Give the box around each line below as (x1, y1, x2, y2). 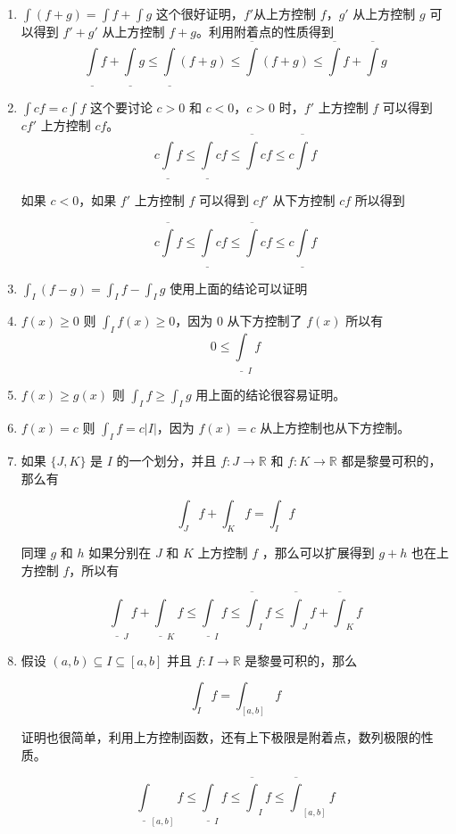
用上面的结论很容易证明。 (195, 385, 346, 404)
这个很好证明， (155, 4, 244, 22)
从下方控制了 (227, 311, 303, 330)
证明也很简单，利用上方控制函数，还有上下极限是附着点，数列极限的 (21, 728, 421, 747)
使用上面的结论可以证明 (170, 278, 308, 297)
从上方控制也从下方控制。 (260, 418, 410, 437)
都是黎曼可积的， (341, 450, 442, 469)
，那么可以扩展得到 (261, 542, 375, 561)
